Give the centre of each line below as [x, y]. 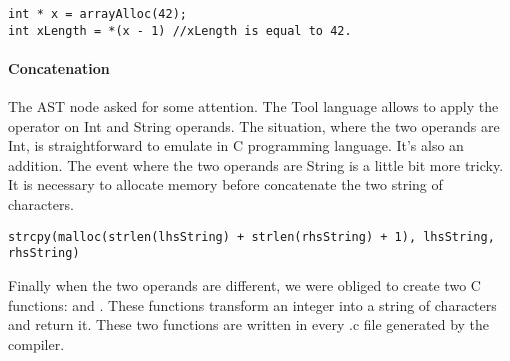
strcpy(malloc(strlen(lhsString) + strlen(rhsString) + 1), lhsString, [251, 236]
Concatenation [59, 67]
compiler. [36, 343]
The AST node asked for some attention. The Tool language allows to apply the [253, 106]
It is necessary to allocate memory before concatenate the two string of [225, 184]
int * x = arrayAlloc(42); [97, 14]
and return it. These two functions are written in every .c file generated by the [249, 324]
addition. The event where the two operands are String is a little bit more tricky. [256, 164]
